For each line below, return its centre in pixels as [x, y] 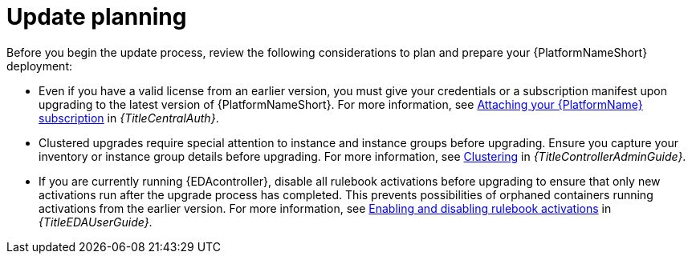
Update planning [97, 17]
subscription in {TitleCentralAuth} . [129, 118]
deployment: [39, 66]
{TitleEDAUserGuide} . [96, 222]
